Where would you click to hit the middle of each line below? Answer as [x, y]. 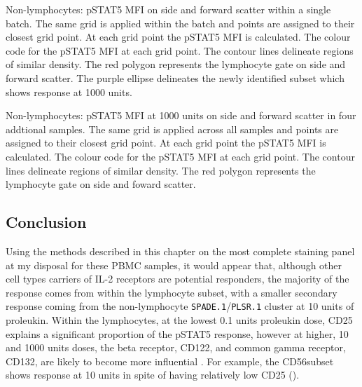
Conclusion [46, 222]
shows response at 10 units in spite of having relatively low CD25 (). [153, 375]
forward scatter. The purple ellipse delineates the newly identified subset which [175, 77]
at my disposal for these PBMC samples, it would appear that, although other [174, 265]
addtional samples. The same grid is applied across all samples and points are [172, 129]
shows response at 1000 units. [69, 91]
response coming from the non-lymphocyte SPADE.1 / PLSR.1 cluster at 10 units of [180, 306]
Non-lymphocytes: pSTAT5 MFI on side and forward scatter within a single [168, 9]
